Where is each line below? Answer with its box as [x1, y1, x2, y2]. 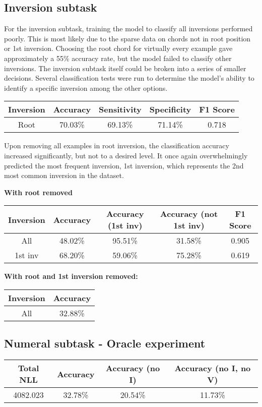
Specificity [149, 103, 191, 115]
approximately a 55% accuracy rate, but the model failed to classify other [4, 52, 232, 63]
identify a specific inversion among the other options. [4, 82, 168, 93]
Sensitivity [99, 103, 142, 115]
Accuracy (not [160, 208, 218, 220]
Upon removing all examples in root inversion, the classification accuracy [4, 140, 229, 151]
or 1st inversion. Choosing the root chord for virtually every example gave [4, 43, 233, 53]
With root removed [4, 187, 73, 197]
